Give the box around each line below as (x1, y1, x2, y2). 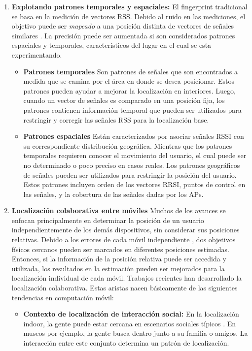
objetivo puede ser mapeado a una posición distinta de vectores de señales (11, 21, 234, 31)
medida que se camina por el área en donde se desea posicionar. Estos (23, 76, 234, 86)
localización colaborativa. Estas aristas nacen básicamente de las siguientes (11, 283, 238, 293)
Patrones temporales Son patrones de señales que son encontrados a (23, 66, 238, 76)
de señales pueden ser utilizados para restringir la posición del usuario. (23, 169, 237, 180)
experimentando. (11, 49, 62, 60)
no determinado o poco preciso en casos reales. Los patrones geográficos (23, 160, 240, 170)
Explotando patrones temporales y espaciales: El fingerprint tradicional (11, 1, 248, 11)
